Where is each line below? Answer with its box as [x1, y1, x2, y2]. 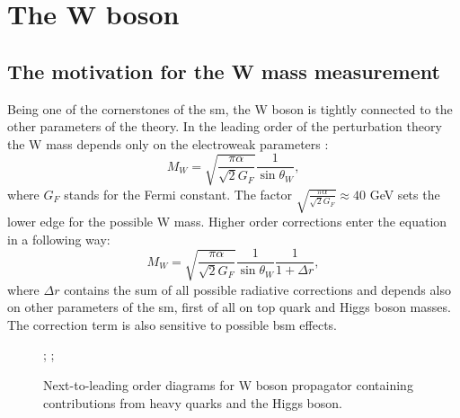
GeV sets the [369, 184, 440, 203]
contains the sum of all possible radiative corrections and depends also [64, 280, 451, 298]
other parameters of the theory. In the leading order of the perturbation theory [7, 117, 442, 136]
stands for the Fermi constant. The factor [64, 184, 292, 203]
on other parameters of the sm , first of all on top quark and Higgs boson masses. [7, 298, 451, 316]
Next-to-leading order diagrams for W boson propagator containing [43, 375, 413, 394]
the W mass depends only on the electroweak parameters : [7, 134, 329, 153]
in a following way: [7, 229, 111, 248]
